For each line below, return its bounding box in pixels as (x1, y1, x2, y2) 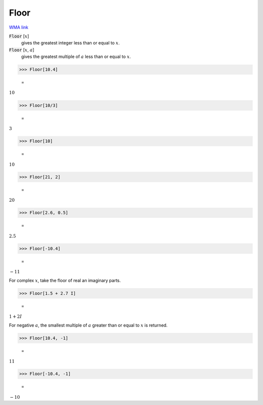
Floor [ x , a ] (9, 47, 35, 53)
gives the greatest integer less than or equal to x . (21, 40, 120, 46)
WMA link (9, 24, 29, 30)
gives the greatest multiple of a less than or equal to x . (21, 54, 131, 59)
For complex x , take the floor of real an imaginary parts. (9, 277, 121, 283)
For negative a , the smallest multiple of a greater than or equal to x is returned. (9, 322, 168, 328)
